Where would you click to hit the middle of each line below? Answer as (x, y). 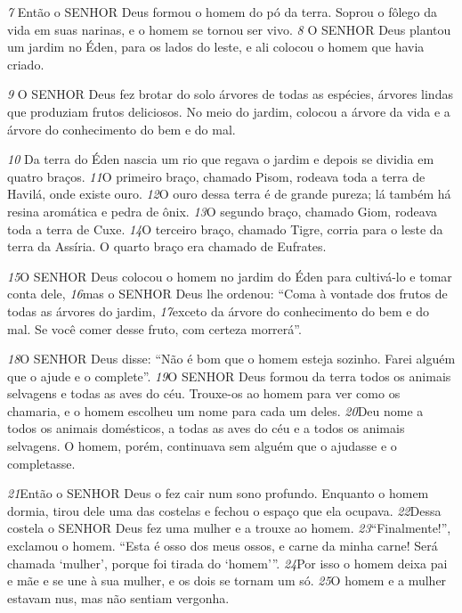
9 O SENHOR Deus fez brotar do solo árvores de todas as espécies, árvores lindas (230, 94)
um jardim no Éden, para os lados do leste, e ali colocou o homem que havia (216, 47)
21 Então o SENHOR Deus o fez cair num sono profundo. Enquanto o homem (218, 493)
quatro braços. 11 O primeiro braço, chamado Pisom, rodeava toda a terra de (216, 176)
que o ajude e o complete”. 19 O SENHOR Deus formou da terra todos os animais (229, 376)
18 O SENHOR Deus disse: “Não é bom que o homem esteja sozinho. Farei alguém (231, 359)
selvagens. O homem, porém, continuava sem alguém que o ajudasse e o (202, 446)
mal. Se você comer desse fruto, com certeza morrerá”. (154, 328)
